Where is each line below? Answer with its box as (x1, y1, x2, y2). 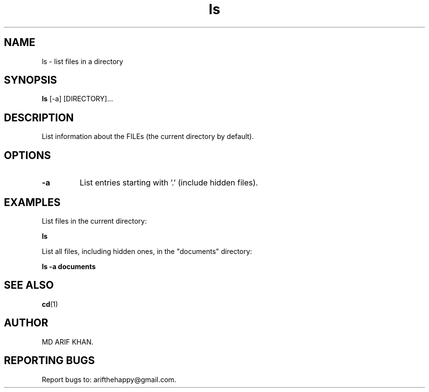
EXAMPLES (4, 196, 61, 208)
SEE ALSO (4, 279, 54, 292)
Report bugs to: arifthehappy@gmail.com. (42, 375, 176, 384)
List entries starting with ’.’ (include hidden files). (79, 178, 258, 188)
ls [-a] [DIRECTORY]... (42, 94, 113, 103)
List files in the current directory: (42, 216, 147, 225)
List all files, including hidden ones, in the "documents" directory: (42, 247, 252, 255)
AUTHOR (4, 317, 48, 329)
